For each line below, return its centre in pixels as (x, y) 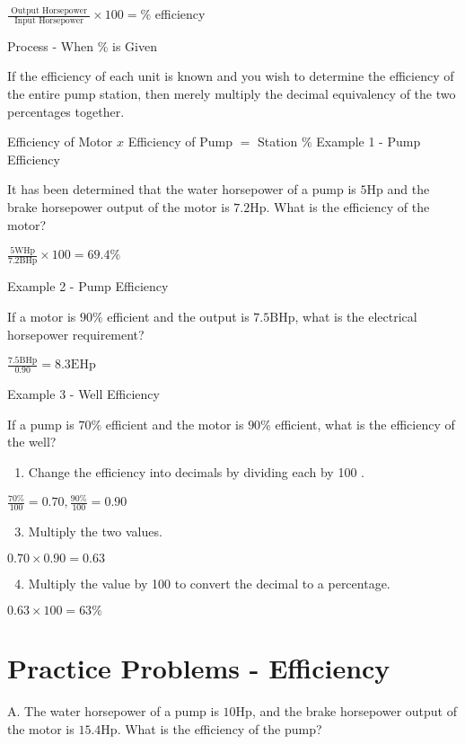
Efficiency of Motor (60, 142)
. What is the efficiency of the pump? (219, 728)
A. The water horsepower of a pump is (113, 711)
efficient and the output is (178, 316)
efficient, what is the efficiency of (365, 424)
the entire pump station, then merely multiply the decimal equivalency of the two (232, 94)
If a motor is (42, 316)
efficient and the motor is (175, 424)
